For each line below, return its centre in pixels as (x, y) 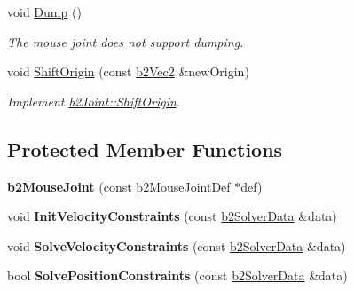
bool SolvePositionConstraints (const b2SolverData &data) (177, 275)
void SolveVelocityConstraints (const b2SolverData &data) (177, 245)
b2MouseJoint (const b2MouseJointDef (119, 186)
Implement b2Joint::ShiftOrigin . (94, 101)
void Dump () (44, 12)
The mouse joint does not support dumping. (126, 41)
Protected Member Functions (145, 149)
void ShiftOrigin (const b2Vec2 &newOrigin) (128, 71)
